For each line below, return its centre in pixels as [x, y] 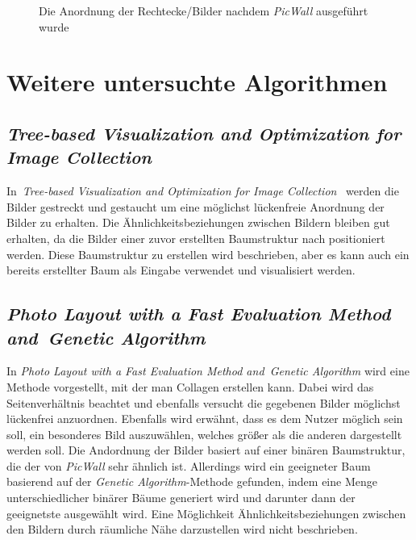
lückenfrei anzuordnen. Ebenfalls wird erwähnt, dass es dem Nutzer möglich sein [205, 419]
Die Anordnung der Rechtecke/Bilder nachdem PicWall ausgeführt [204, 10]
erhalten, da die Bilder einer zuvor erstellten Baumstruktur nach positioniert [196, 238]
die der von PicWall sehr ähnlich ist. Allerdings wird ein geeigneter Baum [189, 465]
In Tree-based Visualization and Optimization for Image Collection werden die [203, 191]
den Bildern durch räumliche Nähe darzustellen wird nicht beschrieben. [182, 529]
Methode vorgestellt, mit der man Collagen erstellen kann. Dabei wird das [190, 386]
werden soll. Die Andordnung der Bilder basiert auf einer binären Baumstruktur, [206, 450]
